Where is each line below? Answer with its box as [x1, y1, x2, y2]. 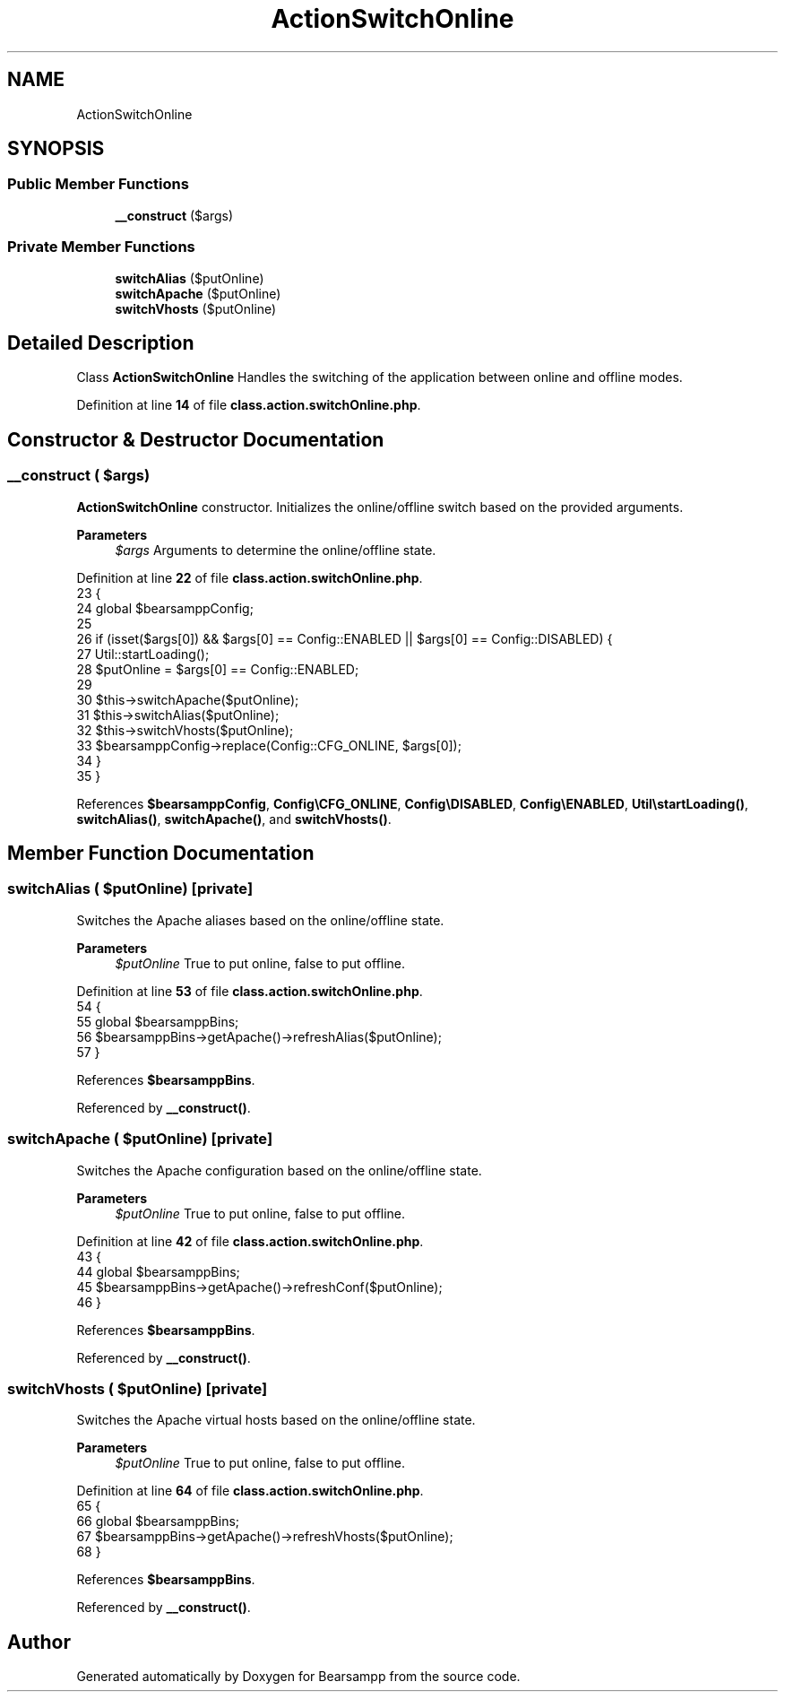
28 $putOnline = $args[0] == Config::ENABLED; [76, 661, 359, 677]
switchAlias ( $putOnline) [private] [7, 880, 254, 898]
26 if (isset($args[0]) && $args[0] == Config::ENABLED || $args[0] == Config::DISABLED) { [76, 630, 613, 646]
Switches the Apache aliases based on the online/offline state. [76, 912, 444, 928]
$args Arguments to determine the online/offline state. [115, 542, 436, 558]
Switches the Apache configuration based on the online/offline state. [76, 1162, 482, 1178]
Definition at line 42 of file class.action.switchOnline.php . [76, 1233, 424, 1249]
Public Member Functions [7, 175, 189, 194]
